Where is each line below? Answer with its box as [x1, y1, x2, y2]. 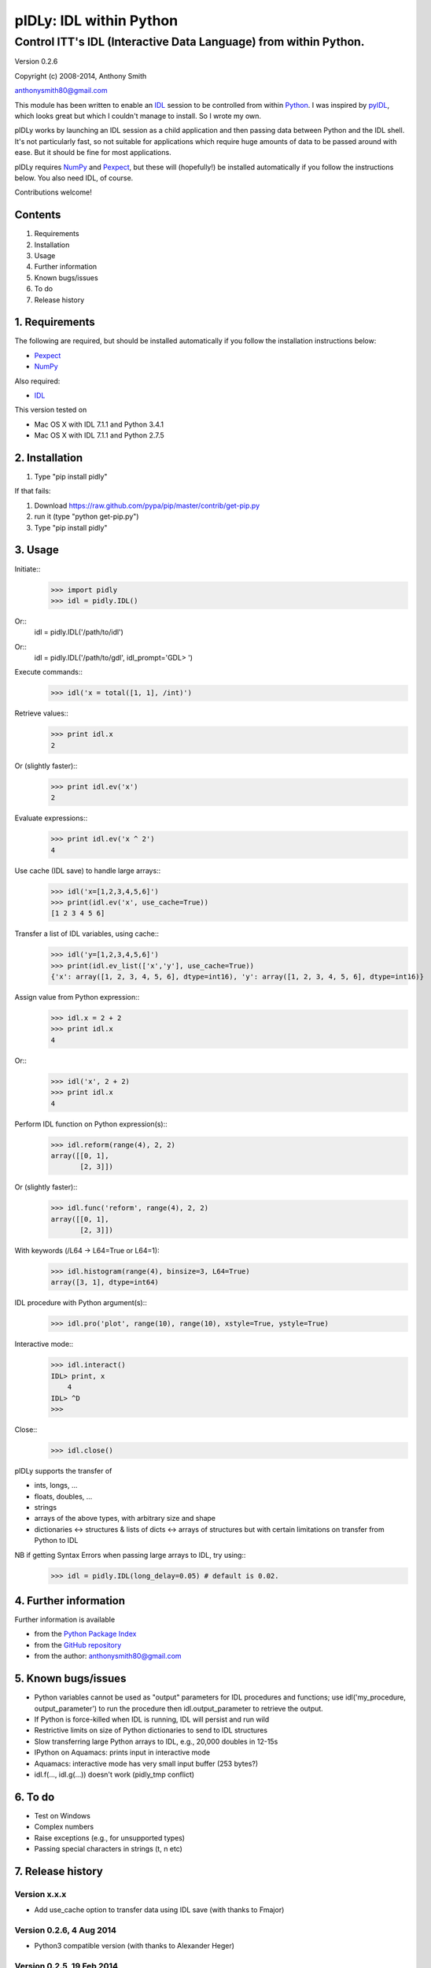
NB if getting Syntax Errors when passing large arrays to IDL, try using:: [14, 1550, 246, 1559]
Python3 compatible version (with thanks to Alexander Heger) [34, 1941, 235, 1951]
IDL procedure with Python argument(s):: [14, 1298, 147, 1308]
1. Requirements [14, 316, 96, 329]
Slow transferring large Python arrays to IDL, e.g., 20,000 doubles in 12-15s [34, 1737, 278, 1746]
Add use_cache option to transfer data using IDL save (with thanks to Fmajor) [34, 1905, 285, 1914]
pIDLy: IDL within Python [14, 12, 179, 29]
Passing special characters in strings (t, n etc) [34, 1844, 182, 1853]
